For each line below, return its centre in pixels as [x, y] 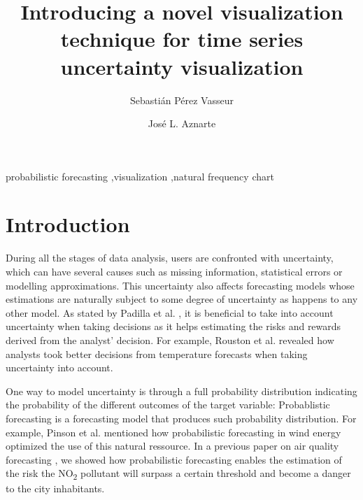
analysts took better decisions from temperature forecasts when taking [157, 353]
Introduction [68, 224]
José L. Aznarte [182, 123]
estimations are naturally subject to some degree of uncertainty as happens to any [182, 299]
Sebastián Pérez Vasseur [182, 100]
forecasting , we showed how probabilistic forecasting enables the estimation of [174, 459]
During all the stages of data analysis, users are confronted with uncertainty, [170, 258]
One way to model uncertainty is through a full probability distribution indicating [181, 391]
